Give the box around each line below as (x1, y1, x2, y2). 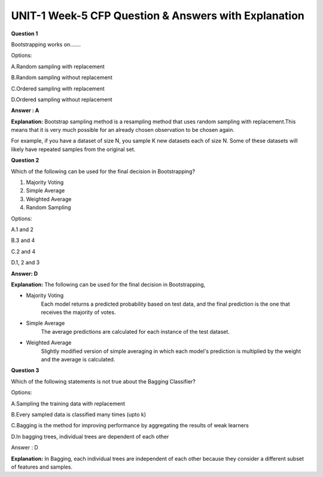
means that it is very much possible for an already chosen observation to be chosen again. (11, 126, 234, 134)
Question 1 (11, 30, 38, 37)
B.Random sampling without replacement (11, 74, 113, 81)
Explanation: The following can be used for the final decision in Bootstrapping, (11, 280, 206, 288)
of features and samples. (11, 463, 73, 470)
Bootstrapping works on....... (11, 41, 81, 48)
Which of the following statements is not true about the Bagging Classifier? (11, 378, 196, 385)
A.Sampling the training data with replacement (11, 400, 126, 407)
